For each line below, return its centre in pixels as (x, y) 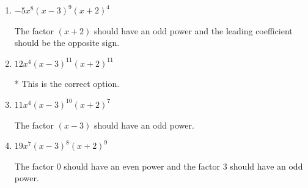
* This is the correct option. (67, 84)
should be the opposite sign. (67, 43)
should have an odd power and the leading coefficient (193, 30)
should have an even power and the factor (142, 166)
